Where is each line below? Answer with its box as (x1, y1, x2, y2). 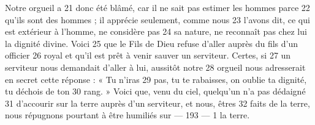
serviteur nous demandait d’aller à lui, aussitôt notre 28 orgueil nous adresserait (5, 60, 306, 73)
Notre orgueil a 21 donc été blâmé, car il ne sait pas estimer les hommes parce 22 (5, 1, 310, 13)
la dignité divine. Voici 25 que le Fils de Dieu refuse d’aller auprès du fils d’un (5, 37, 298, 49)
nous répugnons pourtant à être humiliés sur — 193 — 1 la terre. (5, 109, 250, 121)
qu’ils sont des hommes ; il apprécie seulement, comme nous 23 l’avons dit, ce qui (5, 13, 310, 26)
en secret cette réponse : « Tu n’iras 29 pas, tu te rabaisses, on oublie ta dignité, (5, 73, 307, 85)
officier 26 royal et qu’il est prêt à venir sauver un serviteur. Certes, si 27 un (5, 49, 291, 62)
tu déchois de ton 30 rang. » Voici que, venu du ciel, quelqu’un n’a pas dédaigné (5, 85, 306, 98)
